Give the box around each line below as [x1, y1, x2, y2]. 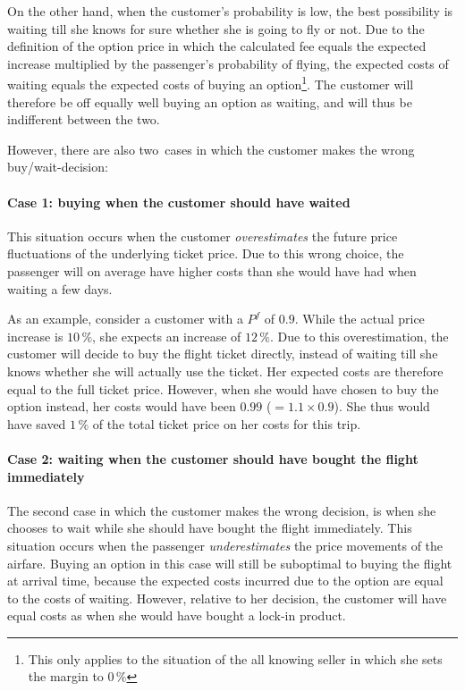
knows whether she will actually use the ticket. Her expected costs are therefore [7, 361, 444, 380]
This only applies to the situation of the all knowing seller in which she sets [28, 649, 443, 668]
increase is [7, 326, 63, 345]
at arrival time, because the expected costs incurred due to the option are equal [7, 571, 444, 590]
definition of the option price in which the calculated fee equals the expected [7, 37, 427, 55]
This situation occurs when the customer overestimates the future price [7, 226, 398, 245]
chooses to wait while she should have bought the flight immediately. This [7, 518, 412, 537]
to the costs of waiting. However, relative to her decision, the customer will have [7, 588, 447, 607]
